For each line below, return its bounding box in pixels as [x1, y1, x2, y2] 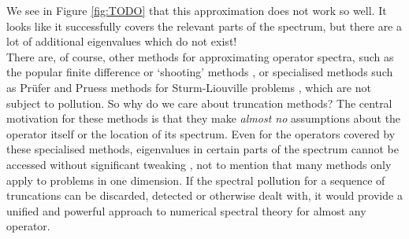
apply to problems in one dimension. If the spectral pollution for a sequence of [6, 171, 385, 188]
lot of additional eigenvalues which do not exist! [6, 33, 237, 50]
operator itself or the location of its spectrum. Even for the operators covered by [6, 125, 396, 142]
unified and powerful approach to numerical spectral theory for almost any [6, 202, 366, 219]
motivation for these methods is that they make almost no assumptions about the [6, 110, 401, 127]
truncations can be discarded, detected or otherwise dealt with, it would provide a [6, 187, 403, 204]
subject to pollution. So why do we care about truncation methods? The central [6, 94, 392, 111]
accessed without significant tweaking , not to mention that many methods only [6, 156, 392, 172]
